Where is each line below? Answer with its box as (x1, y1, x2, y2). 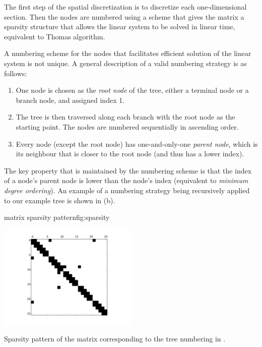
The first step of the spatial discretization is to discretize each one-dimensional (4, 2, 247, 12)
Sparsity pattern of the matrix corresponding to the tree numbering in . (4, 333, 226, 344)
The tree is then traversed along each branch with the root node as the (16, 111, 235, 122)
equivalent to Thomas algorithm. (4, 31, 105, 41)
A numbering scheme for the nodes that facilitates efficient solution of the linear (4, 48, 251, 59)
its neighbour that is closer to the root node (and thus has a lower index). (16, 148, 244, 159)
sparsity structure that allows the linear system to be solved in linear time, (4, 21, 235, 32)
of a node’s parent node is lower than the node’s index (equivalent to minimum (4, 175, 248, 186)
